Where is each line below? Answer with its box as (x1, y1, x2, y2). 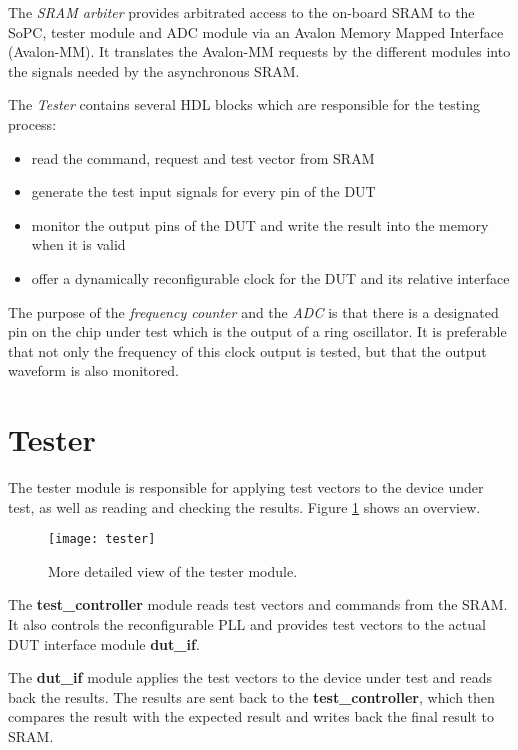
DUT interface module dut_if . (8, 633, 200, 654)
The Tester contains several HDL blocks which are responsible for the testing (8, 94, 480, 115)
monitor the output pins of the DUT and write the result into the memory (31, 214, 489, 235)
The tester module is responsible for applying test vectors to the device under (8, 477, 484, 498)
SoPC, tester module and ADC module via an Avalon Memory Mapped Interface (8, 21, 504, 42)
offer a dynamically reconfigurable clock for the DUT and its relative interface (31, 267, 510, 288)
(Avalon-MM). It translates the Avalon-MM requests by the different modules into (8, 41, 511, 62)
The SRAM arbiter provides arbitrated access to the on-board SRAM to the (8, 2, 475, 22)
